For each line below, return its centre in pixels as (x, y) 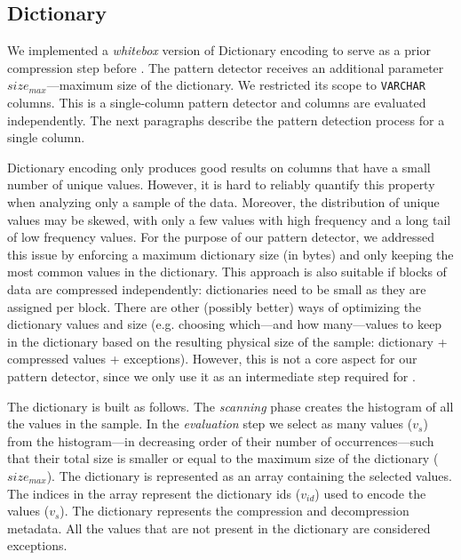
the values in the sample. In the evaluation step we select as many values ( (210, 424)
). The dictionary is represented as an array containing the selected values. (249, 475)
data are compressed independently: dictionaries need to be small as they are (217, 288)
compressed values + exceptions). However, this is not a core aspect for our (212, 359)
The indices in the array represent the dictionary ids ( (154, 493)
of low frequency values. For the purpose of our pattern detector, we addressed (221, 237)
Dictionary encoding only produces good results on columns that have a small (219, 167)
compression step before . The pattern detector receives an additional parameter (226, 67)
